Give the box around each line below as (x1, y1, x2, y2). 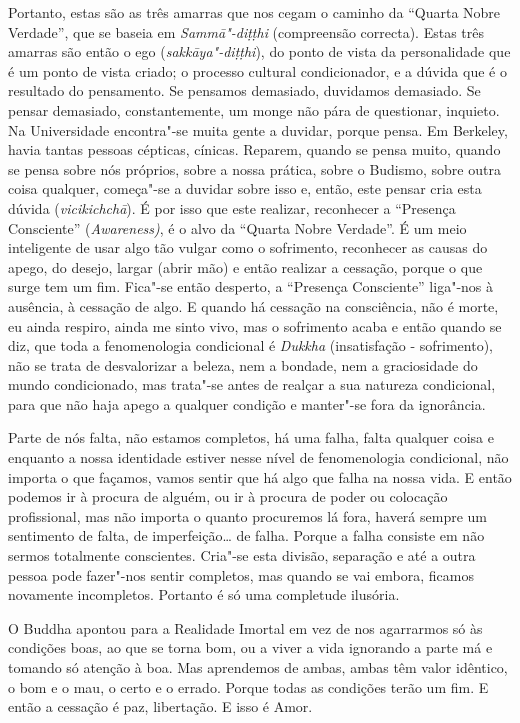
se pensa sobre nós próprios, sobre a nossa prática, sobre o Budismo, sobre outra (8, 158, 501, 179)
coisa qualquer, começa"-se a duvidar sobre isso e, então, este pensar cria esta (8, 178, 482, 199)
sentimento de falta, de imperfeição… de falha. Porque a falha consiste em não (8, 525, 485, 546)
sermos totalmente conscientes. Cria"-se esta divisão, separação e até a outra (8, 545, 476, 566)
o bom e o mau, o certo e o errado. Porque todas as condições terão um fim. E (8, 676, 489, 697)
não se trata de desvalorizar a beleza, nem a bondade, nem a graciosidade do (8, 354, 478, 375)
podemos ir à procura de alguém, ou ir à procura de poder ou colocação (8, 486, 448, 507)
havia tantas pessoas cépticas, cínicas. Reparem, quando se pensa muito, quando (8, 139, 501, 160)
